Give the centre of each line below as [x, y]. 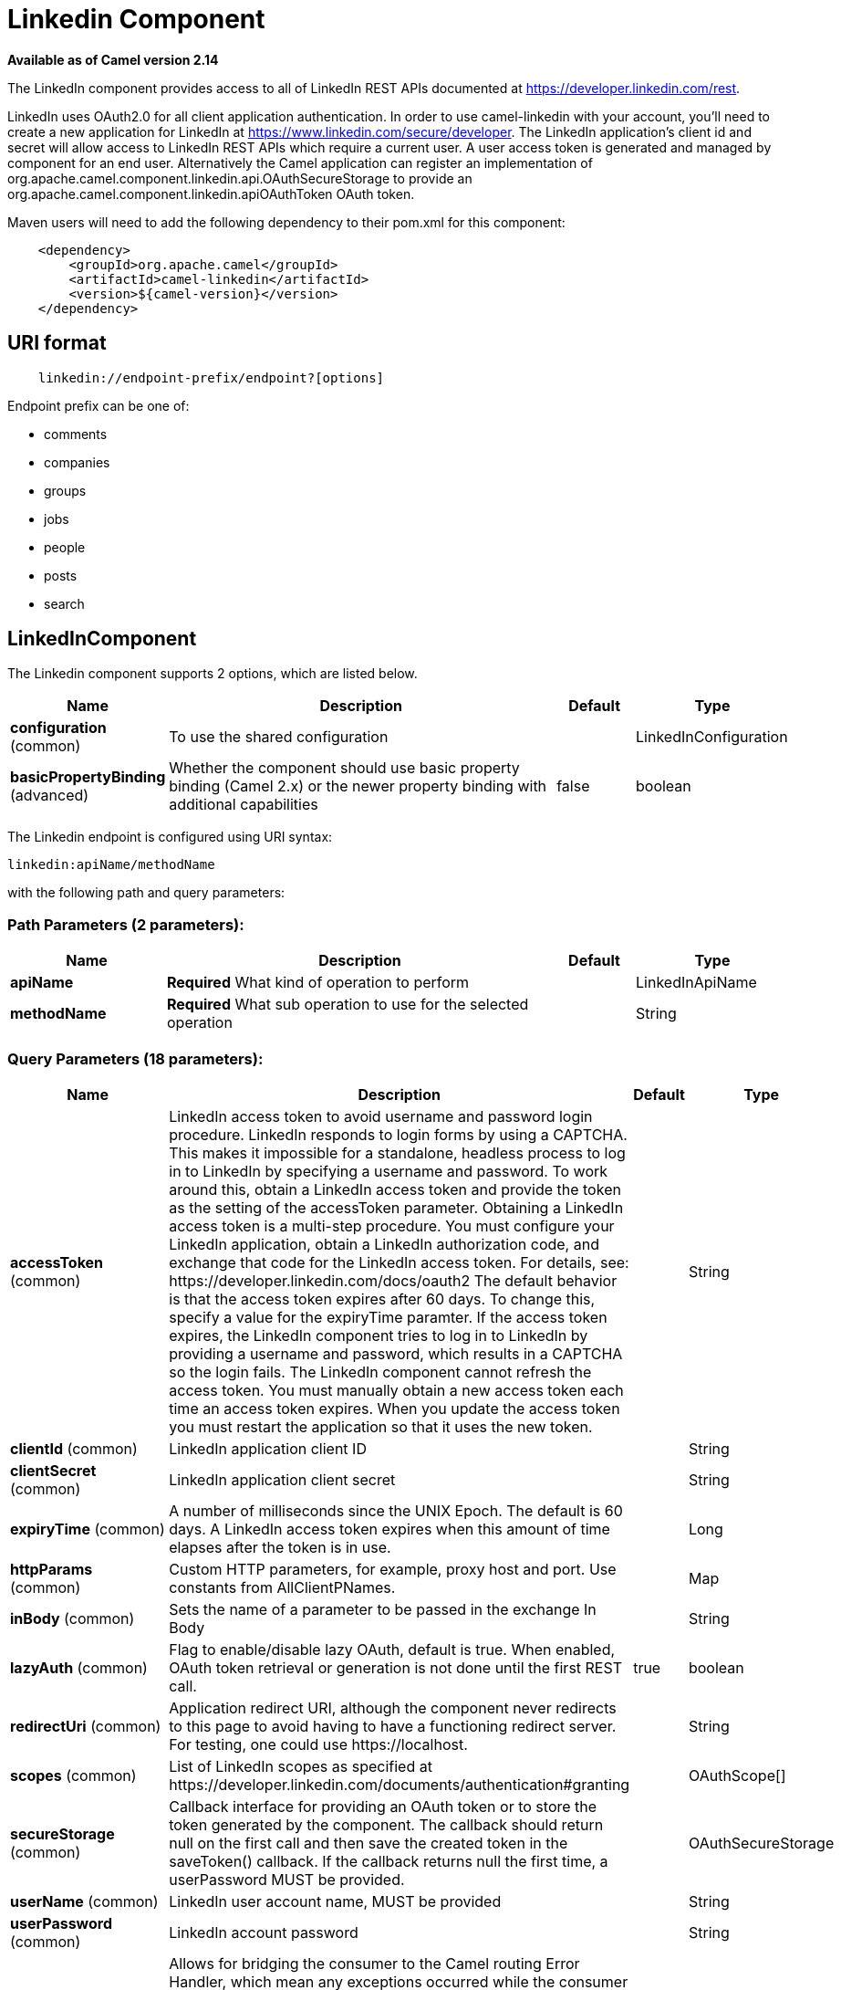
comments [76, 434]
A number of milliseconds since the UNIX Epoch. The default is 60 [396, 1510]
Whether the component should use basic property [344, 768]
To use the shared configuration [279, 737]
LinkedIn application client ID [268, 1448]
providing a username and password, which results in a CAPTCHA [396, 1353]
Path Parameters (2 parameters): [126, 924]
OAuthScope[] [737, 1775]
